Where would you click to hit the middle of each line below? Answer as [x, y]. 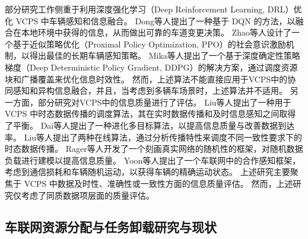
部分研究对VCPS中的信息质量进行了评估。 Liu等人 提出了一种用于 [164, 102]
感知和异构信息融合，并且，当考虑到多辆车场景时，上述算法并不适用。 [150, 90]
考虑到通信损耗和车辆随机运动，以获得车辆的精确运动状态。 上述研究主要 [147, 172]
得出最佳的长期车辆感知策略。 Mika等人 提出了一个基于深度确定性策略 [165, 55]
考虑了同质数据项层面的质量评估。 [88, 195]
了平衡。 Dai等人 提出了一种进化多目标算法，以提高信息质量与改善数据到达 [150, 125]
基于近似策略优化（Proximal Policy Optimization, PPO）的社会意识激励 [149, 44]
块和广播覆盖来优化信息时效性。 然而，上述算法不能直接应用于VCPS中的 [146, 79]
